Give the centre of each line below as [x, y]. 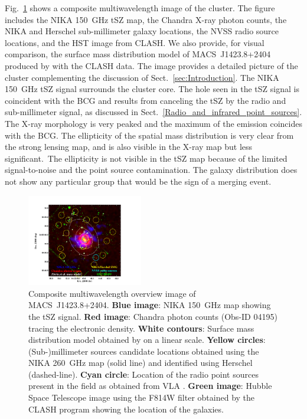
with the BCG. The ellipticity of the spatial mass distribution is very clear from [149, 135]
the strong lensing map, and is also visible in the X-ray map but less [129, 147]
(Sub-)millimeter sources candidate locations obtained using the [144, 351]
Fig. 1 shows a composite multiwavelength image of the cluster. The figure [140, 8]
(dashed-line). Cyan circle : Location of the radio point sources [143, 374]
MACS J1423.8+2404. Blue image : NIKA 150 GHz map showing [150, 305]
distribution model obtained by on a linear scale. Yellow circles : [147, 340]
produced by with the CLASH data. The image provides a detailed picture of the [151, 65]
